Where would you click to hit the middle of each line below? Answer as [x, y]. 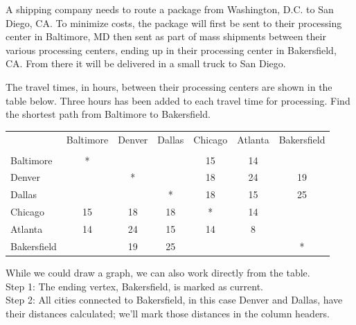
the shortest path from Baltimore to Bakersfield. [108, 114]
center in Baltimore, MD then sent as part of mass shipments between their [166, 36]
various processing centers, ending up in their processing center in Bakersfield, [171, 50]
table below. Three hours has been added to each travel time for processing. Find [178, 100]
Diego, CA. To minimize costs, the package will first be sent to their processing [174, 23]
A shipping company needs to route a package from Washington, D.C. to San [170, 9]
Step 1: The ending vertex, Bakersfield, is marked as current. [134, 286]
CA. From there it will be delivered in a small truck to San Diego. [146, 63]
